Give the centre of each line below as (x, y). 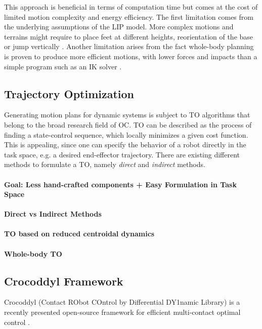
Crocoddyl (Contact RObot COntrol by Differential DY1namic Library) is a (122, 302)
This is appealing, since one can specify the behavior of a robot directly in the (125, 145)
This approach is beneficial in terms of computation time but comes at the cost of (131, 7)
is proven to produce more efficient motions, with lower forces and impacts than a (131, 56)
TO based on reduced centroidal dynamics (79, 234)
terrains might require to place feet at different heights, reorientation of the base (129, 36)
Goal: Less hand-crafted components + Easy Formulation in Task (120, 184)
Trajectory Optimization (69, 93)
